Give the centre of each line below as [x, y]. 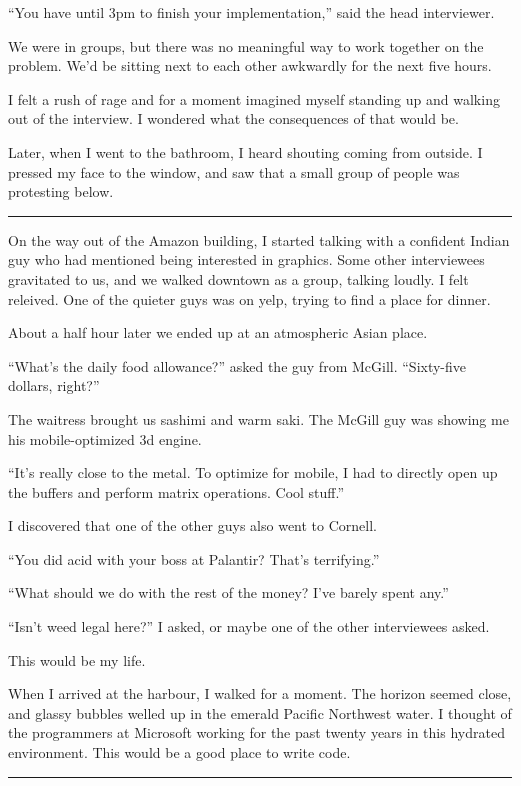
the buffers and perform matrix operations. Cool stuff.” [176, 491]
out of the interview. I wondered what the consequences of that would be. [233, 118]
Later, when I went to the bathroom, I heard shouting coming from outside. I [245, 151]
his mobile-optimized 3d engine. [105, 438]
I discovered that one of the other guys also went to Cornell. [192, 525]
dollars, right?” [54, 385]
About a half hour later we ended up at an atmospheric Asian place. [218, 332]
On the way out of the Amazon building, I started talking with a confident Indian [259, 239]
